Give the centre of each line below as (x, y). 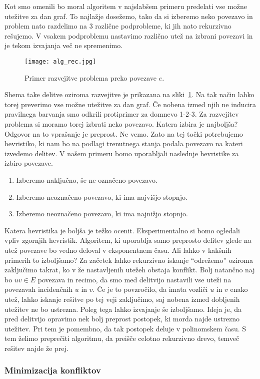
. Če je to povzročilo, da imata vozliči (150, 289)
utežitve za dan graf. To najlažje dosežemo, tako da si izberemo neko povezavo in (129, 16)
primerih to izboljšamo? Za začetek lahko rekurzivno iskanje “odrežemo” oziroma (129, 260)
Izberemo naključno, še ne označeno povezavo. (87, 179)
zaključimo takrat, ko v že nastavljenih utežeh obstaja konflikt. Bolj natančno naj (130, 270)
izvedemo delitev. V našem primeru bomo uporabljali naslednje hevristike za (122, 153)
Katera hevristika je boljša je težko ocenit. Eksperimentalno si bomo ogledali (122, 230)
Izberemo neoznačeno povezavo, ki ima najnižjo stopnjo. (102, 214)
